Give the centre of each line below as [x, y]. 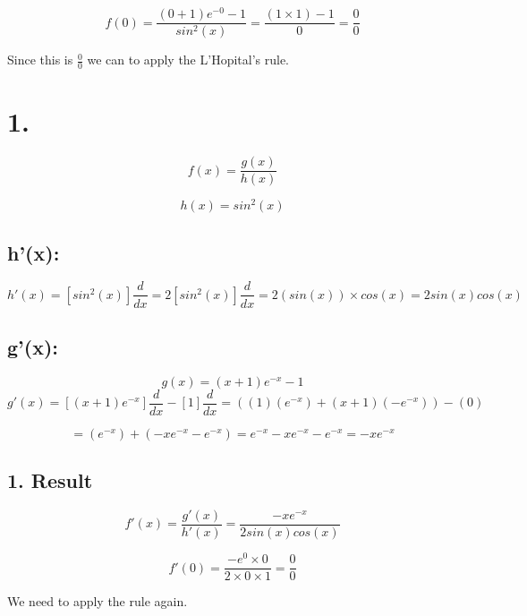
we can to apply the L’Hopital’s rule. [188, 60]
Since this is [40, 60]
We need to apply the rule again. [98, 601]
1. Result [50, 480]
